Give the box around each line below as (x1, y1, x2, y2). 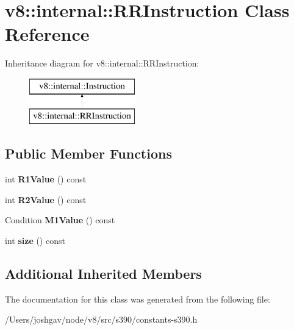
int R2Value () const (5, 193, 87, 206)
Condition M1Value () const (5, 213, 115, 226)
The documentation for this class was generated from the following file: (5, 292, 270, 305)
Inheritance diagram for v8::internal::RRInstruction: (5, 57, 199, 70)
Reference (5, 21, 90, 46)
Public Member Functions (5, 144, 172, 163)
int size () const (5, 234, 65, 247)
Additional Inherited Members (5, 264, 202, 283)
